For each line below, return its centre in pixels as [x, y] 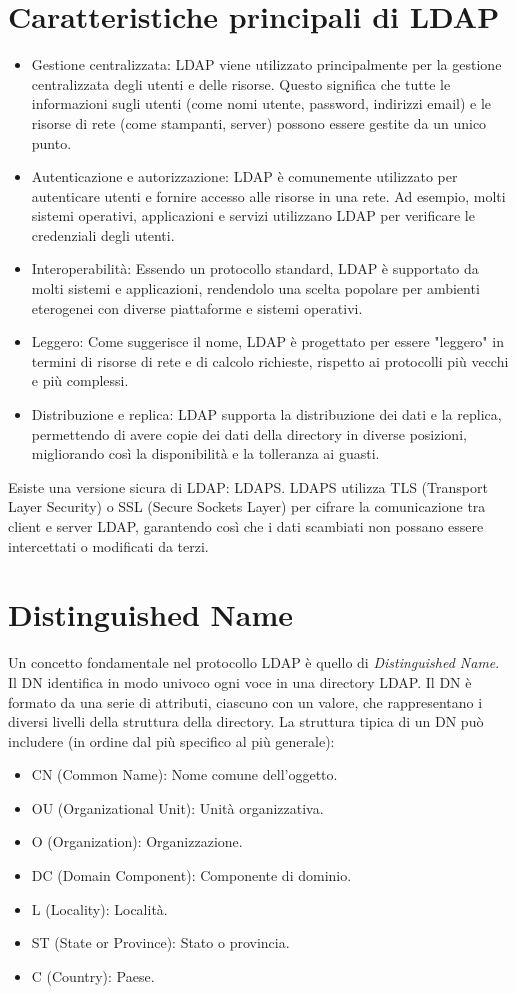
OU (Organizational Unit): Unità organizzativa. [177, 807]
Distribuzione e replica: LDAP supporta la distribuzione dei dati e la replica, [266, 414]
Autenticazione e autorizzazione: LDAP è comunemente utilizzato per [244, 176]
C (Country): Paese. [93, 975]
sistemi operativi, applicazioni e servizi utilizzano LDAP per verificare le [253, 215]
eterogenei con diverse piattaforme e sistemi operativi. [197, 307]
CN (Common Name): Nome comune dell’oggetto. [184, 774]
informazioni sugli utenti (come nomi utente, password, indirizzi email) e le [261, 103]
